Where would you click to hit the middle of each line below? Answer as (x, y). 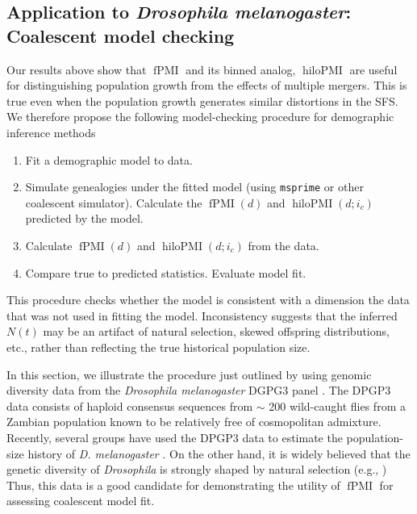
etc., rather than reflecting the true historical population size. (158, 347)
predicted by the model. (84, 218)
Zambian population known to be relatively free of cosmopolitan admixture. (194, 422)
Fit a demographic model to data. (109, 159)
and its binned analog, (241, 69)
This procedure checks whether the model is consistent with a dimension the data (208, 300)
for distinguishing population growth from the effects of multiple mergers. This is (207, 85)
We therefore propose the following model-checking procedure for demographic (200, 117)
